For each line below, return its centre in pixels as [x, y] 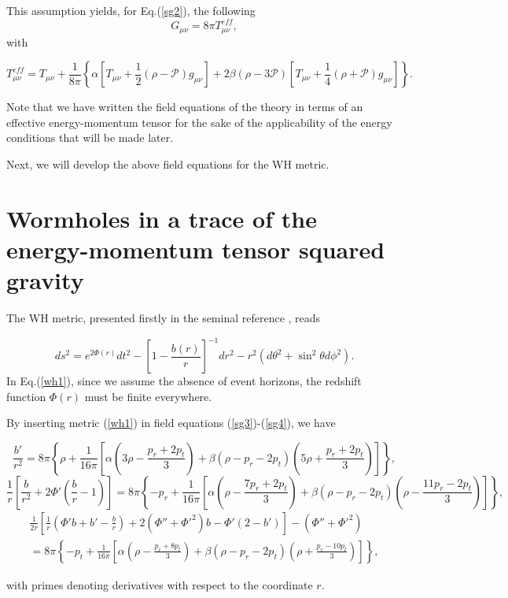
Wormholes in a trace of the [162, 218]
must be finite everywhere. [148, 396]
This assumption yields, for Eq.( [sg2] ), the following [131, 10]
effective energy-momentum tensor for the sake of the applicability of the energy [199, 122]
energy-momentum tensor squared [196, 249]
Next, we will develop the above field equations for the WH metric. [168, 163]
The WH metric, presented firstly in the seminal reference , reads [164, 318]
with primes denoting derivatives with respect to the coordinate [160, 584]
